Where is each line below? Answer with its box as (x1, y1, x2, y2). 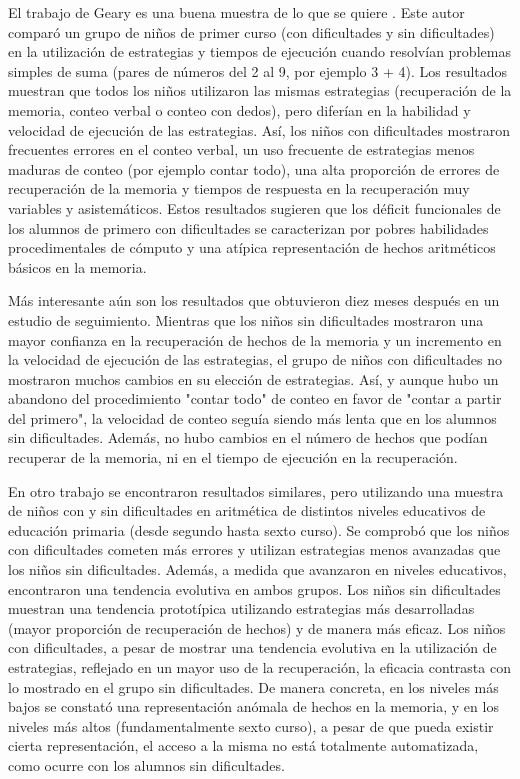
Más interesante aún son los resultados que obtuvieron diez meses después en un (8, 290, 500, 311)
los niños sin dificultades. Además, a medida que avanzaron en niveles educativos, (8, 559, 507, 580)
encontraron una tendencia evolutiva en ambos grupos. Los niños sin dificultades (8, 578, 501, 599)
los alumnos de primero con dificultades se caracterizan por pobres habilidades (8, 217, 489, 238)
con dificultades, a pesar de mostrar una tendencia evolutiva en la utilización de (8, 637, 497, 658)
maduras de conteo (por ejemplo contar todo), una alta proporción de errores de (8, 158, 500, 179)
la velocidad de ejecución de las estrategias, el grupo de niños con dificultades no (8, 349, 502, 370)
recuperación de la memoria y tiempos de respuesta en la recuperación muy (8, 178, 470, 199)
